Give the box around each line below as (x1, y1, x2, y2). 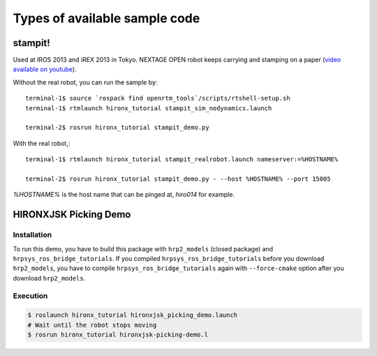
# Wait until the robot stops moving (27, 321, 157, 329)
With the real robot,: (13, 139, 71, 147)
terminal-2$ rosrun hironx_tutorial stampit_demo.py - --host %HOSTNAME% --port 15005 (25, 175, 331, 183)
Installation (13, 230, 52, 240)
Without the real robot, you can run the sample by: (13, 77, 158, 87)
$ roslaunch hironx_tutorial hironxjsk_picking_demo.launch (27, 311, 238, 319)
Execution (13, 291, 48, 301)
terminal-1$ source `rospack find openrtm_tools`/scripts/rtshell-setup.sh (25, 94, 290, 103)
